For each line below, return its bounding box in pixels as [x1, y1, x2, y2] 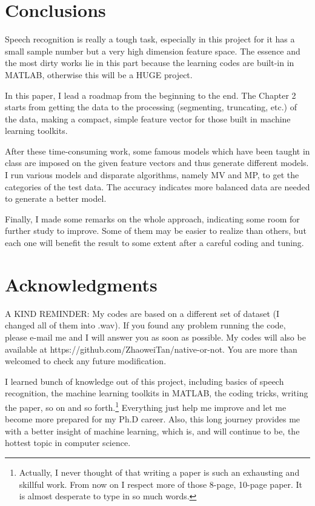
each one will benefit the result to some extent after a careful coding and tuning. [5, 236, 304, 249]
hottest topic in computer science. [5, 436, 131, 449]
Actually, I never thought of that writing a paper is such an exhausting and [19, 465, 300, 478]
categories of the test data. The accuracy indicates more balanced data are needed [5, 180, 310, 193]
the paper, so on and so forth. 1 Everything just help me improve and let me [5, 399, 287, 413]
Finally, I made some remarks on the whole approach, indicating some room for [5, 212, 300, 225]
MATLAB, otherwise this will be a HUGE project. [5, 68, 193, 81]
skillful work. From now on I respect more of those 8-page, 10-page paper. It [19, 478, 303, 490]
